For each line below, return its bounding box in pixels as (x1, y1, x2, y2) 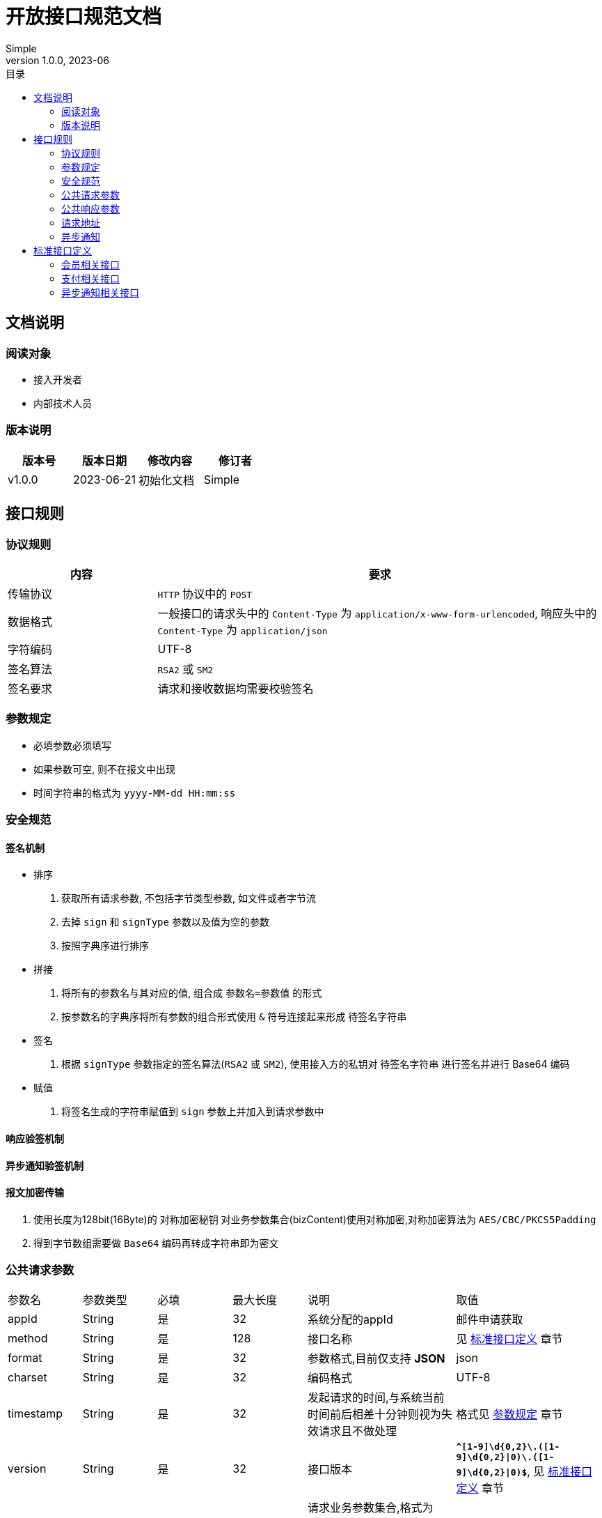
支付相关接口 (61, 272, 120, 284)
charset (8, 1370, 47, 1385)
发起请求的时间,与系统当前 (308, 1390, 445, 1405)
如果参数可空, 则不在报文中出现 (33, 762, 175, 775)
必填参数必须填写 (33, 739, 111, 751)
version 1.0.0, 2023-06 (6, 54, 109, 66)
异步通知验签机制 (6, 1159, 84, 1172)
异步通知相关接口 (61, 286, 139, 298)
